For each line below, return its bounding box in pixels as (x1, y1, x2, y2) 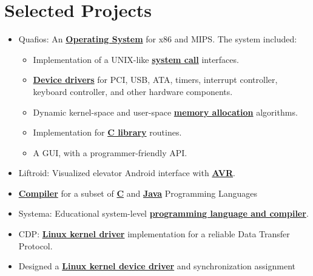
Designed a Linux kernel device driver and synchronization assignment (18, 260, 295, 272)
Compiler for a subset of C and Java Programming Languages (18, 186, 257, 199)
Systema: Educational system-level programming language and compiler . (18, 207, 309, 220)
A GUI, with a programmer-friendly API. (33, 146, 187, 159)
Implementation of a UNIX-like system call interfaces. (33, 53, 239, 65)
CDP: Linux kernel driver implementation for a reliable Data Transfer (18, 228, 290, 240)
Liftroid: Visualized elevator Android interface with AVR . (18, 166, 235, 179)
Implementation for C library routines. (33, 126, 182, 139)
